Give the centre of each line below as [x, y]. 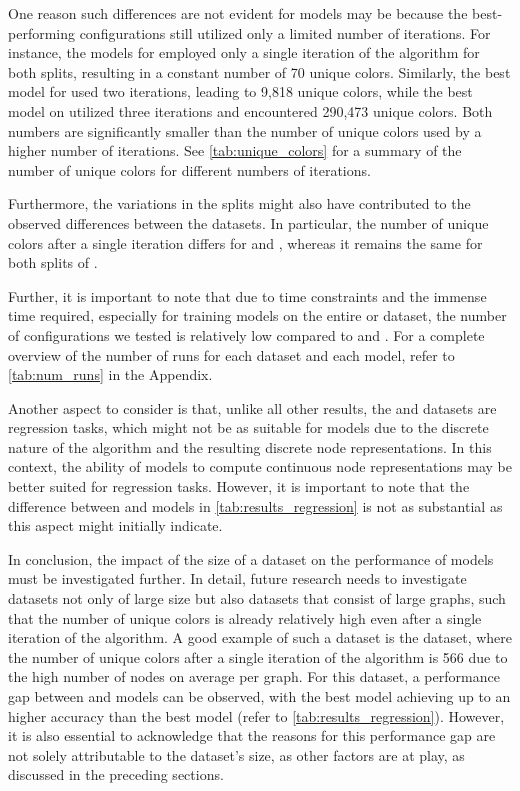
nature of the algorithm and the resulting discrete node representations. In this [250, 446]
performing [41, 32]
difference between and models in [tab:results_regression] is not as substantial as [255, 505]
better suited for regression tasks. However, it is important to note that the [239, 486]
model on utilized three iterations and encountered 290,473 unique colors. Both [250, 110]
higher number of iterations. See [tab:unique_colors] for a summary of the [235, 150]
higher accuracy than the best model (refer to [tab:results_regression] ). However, [256, 715]
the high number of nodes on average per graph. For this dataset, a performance [254, 676]
